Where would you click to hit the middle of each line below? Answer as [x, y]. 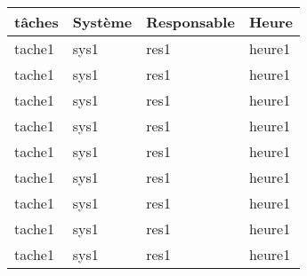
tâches [36, 22]
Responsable [190, 22]
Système [102, 22]
